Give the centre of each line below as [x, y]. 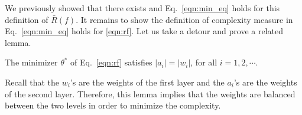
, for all [204, 62]
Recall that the [32, 82]
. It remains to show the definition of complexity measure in [184, 19]
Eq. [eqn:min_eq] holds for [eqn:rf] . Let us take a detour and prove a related [144, 31]
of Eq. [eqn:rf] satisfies [111, 62]
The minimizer [31, 62]
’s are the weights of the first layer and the [147, 82]
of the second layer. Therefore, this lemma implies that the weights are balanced [150, 93]
